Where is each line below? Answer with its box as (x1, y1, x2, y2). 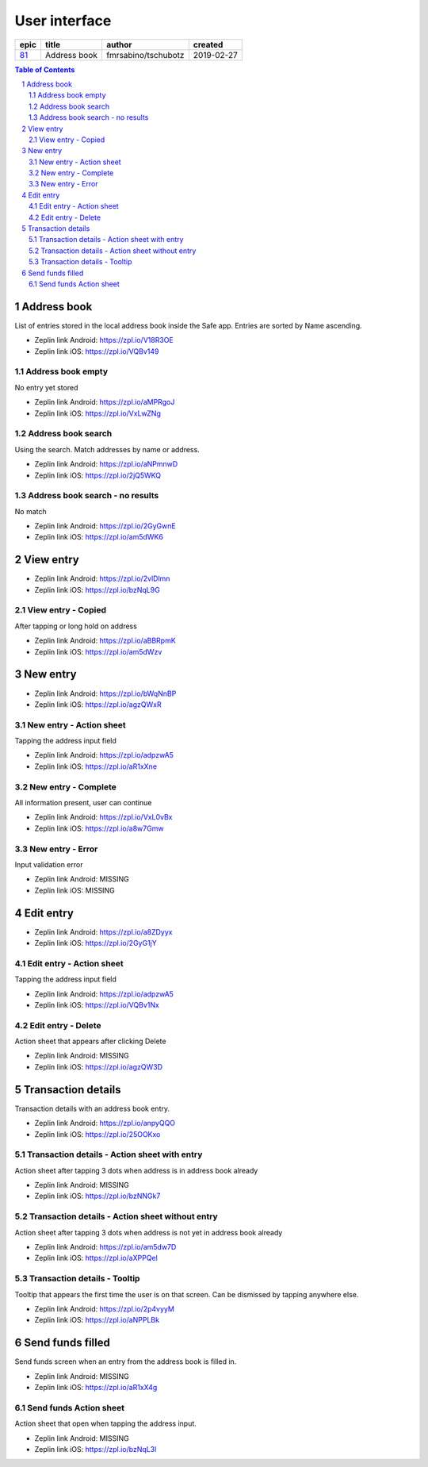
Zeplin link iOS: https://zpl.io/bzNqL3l (34, 1444, 157, 1454)
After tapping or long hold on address (14, 621, 138, 631)
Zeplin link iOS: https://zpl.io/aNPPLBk (34, 1315, 160, 1325)
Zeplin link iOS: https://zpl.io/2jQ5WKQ (34, 470, 162, 480)
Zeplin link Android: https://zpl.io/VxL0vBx (34, 812, 173, 822)
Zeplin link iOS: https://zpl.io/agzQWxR (34, 699, 162, 709)
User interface (14, 12, 112, 29)
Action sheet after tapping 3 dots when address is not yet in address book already (14, 1227, 283, 1237)
